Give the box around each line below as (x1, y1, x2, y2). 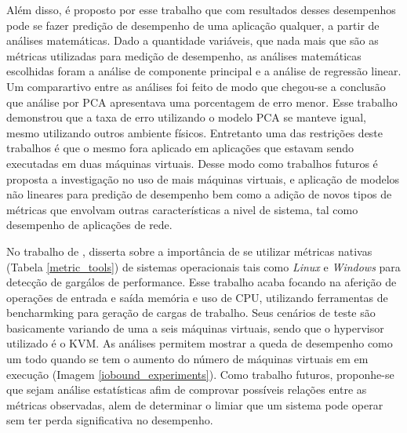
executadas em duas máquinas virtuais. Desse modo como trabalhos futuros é (6, 155, 378, 171)
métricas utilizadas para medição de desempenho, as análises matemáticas (6, 47, 362, 64)
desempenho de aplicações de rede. (6, 216, 173, 233)
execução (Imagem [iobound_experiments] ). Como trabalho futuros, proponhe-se (6, 366, 394, 382)
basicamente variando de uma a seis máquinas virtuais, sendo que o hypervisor (6, 319, 384, 336)
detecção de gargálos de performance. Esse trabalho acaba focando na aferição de (6, 274, 397, 290)
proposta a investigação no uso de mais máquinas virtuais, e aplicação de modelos (6, 170, 400, 187)
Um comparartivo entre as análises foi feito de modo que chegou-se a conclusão (6, 78, 386, 94)
